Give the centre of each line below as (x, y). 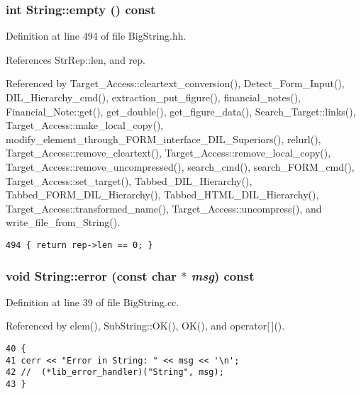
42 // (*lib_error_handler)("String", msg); (115, 372)
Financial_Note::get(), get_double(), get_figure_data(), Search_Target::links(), (181, 111)
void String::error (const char (91, 275)
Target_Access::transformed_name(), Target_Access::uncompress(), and (164, 208)
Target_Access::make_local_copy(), (85, 125)
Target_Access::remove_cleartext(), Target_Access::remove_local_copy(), (168, 153)
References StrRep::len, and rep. (76, 59)
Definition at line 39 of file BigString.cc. (93, 302)
